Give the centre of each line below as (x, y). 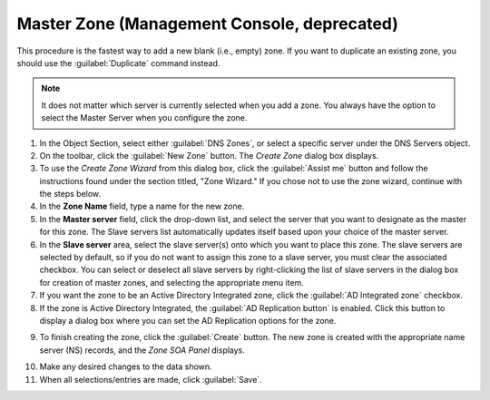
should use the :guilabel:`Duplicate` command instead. (118, 63)
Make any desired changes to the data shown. (126, 366)
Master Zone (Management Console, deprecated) (208, 24)
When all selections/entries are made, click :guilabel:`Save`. (151, 379)
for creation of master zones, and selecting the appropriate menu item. (171, 282)
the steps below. (70, 194)
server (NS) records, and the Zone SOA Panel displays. (142, 350)
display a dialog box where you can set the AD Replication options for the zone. (188, 320)
